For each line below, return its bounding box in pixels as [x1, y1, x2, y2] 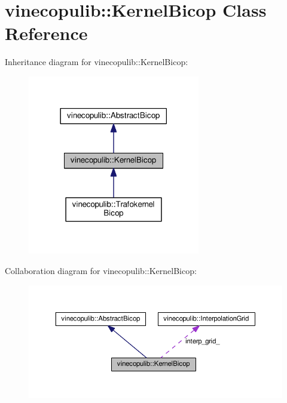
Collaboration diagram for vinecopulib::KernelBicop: [5, 264, 197, 276]
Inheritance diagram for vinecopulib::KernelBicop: [5, 56, 188, 68]
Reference [5, 21, 88, 45]
